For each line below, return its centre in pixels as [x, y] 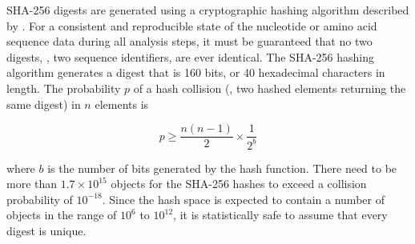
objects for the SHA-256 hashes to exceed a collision [239, 184]
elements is [122, 104]
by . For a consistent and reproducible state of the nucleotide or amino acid [192, 25]
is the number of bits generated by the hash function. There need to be [222, 168]
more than [32, 184]
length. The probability [64, 88]
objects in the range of [62, 215]
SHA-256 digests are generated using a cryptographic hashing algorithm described [208, 10]
